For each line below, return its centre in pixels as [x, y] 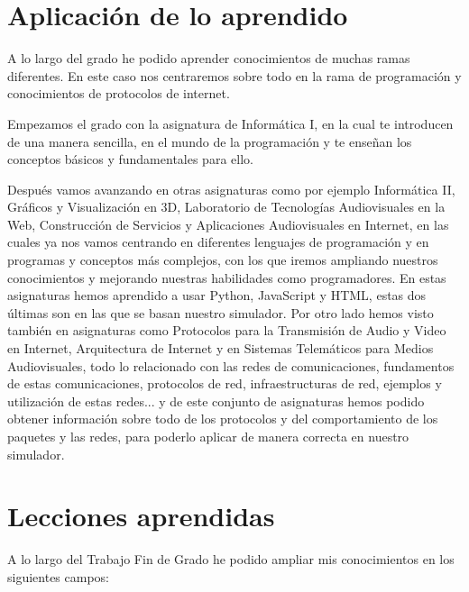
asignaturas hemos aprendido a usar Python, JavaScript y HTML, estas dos [217, 295]
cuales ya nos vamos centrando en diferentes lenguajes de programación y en [218, 242]
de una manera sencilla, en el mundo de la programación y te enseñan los [210, 141]
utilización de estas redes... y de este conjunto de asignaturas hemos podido [216, 401]
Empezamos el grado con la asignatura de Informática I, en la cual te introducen [230, 123]
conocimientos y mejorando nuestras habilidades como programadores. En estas [227, 277]
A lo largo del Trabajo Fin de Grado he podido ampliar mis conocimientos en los [231, 559]
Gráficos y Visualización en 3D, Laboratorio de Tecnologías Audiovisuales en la [226, 207]
